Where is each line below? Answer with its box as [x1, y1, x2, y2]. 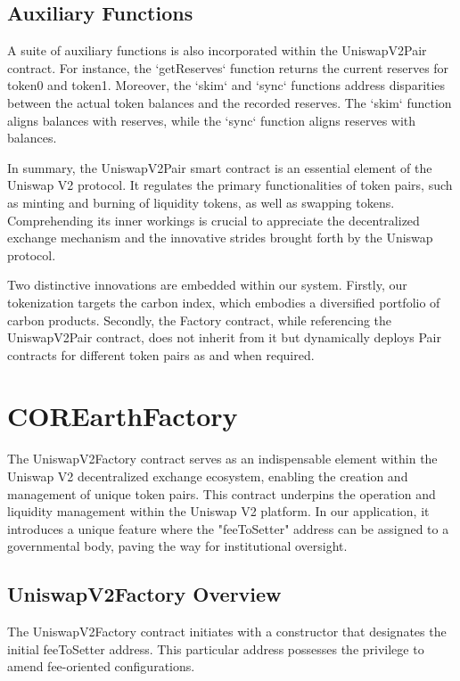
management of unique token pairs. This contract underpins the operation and [7, 484, 436, 503]
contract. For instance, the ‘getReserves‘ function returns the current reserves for [7, 58, 449, 77]
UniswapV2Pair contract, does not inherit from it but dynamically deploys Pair [7, 328, 441, 347]
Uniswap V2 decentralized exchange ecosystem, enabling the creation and [7, 467, 408, 486]
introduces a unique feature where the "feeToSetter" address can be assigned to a [7, 519, 449, 537]
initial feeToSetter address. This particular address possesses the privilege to [7, 639, 424, 658]
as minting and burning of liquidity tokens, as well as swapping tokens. [7, 193, 395, 211]
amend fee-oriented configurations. [7, 657, 195, 676]
